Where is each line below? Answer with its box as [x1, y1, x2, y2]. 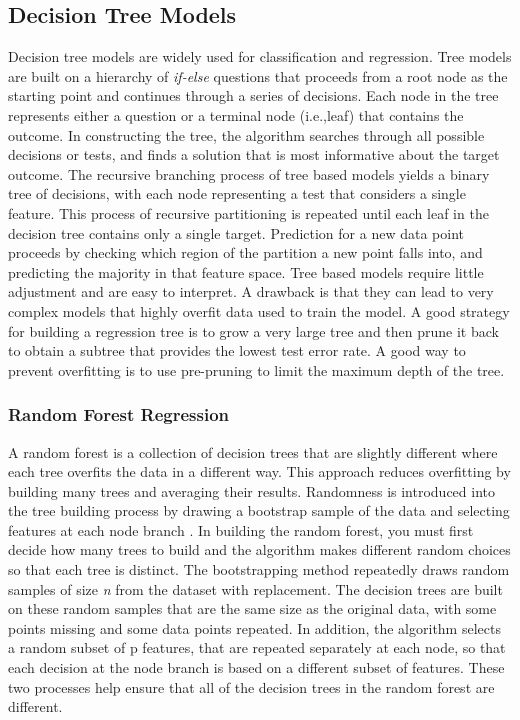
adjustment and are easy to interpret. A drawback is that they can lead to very [8, 281, 494, 302]
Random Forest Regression [8, 402, 230, 427]
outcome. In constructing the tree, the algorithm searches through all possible [8, 124, 485, 145]
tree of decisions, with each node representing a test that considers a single [8, 183, 466, 204]
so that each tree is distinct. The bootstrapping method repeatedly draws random [8, 559, 510, 580]
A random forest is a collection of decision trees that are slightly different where [8, 441, 498, 462]
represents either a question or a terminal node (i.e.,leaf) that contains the [8, 104, 464, 125]
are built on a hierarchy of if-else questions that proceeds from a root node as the [8, 65, 508, 86]
